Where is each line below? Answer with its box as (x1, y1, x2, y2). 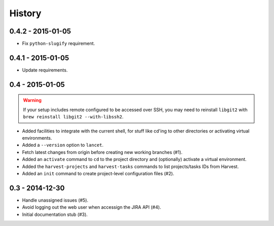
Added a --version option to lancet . (22, 142, 104, 148)
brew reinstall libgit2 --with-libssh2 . (23, 114, 124, 120)
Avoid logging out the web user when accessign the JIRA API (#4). (22, 204, 161, 210)
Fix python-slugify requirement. (22, 41, 95, 47)
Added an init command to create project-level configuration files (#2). (22, 170, 175, 176)
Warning (23, 97, 42, 104)
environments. (22, 135, 52, 141)
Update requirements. (22, 67, 68, 73)
